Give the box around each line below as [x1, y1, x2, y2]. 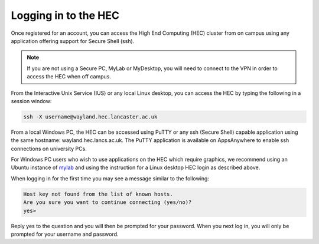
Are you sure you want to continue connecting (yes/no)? [23, 199, 192, 206]
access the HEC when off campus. [27, 73, 112, 80]
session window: [11, 97, 52, 104]
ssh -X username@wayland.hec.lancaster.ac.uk [23, 113, 158, 120]
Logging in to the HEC [11, 9, 119, 22]
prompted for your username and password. [11, 230, 119, 238]
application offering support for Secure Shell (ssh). [11, 37, 135, 44]
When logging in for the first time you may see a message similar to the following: [11, 174, 210, 182]
